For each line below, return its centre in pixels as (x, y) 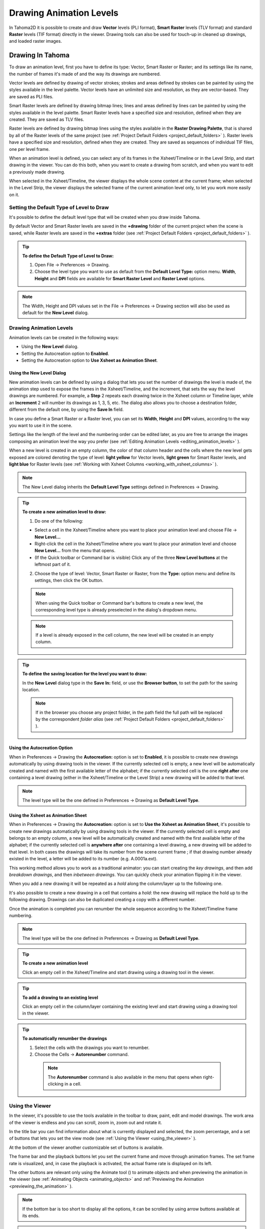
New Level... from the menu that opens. (75, 551)
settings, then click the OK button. (69, 580)
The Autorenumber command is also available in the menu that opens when (125, 1077)
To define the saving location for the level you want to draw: (85, 674)
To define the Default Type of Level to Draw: (68, 256)
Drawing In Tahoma (39, 55)
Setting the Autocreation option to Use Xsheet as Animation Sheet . (90, 360)
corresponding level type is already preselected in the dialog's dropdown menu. (116, 610)
